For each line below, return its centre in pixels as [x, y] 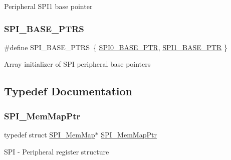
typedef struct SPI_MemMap [50, 134]
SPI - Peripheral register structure [57, 151]
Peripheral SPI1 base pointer [48, 6]
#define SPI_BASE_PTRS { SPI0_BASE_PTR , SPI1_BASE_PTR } [116, 47]
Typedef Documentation [68, 91]
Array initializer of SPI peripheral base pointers [77, 64]
